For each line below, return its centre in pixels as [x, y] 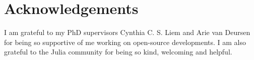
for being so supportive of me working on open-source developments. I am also [125, 42]
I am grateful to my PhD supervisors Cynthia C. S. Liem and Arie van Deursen [127, 32]
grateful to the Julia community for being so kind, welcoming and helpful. [118, 52]
